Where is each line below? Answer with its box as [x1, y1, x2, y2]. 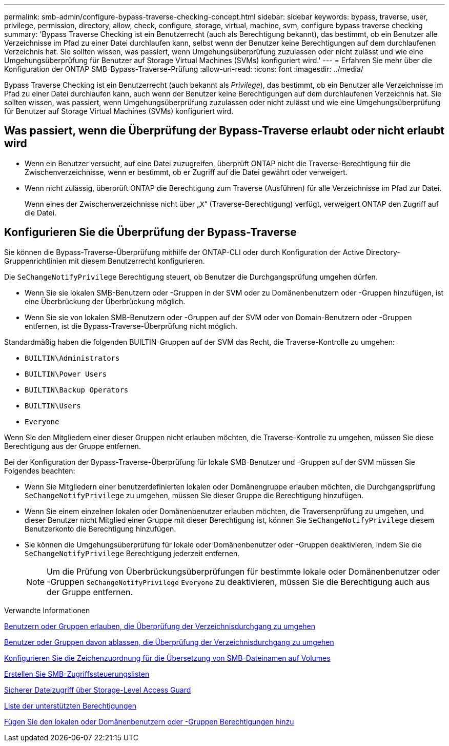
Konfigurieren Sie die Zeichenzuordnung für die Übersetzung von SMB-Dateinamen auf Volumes [4, 653, 331, 662]
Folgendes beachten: [4, 466, 75, 475]
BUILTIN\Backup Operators [25, 385, 129, 394]
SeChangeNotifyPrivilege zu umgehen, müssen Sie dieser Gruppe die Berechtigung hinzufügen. [25, 490, 363, 500]
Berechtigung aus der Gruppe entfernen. [4, 441, 141, 450]
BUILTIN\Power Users [25, 369, 107, 378]
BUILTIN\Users [25, 401, 81, 410]
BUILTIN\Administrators [25, 354, 120, 362]
